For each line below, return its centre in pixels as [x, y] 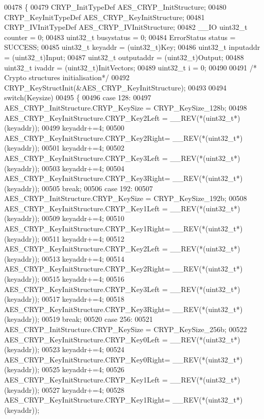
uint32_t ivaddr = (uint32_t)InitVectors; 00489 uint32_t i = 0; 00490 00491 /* [130, 67]
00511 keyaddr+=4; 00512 [83, 238]
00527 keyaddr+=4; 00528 [83, 389]
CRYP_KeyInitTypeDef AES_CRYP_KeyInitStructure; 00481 [104, 17]
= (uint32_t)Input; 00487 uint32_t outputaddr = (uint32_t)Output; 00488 [124, 57]
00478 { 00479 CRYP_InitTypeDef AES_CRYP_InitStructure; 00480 [115, 7]
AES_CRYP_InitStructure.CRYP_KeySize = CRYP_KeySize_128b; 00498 [126, 107]
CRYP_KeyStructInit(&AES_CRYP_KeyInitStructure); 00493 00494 [116, 87]
